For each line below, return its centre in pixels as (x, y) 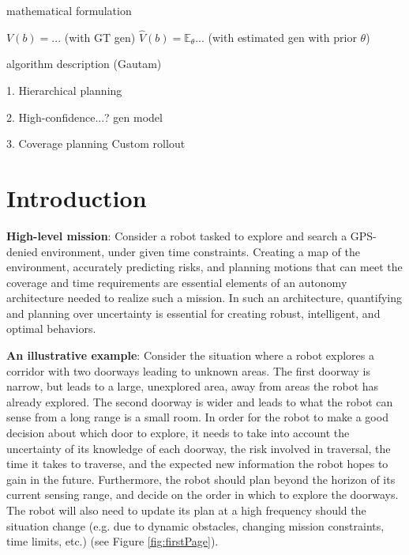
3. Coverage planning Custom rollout (96, 143)
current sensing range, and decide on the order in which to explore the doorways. (203, 495)
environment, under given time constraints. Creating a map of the (201, 251)
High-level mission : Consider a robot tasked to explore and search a (177, 235)
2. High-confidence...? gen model (84, 117)
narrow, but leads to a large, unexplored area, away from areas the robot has (193, 386)
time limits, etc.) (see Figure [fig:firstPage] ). (113, 541)
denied (22, 251)
